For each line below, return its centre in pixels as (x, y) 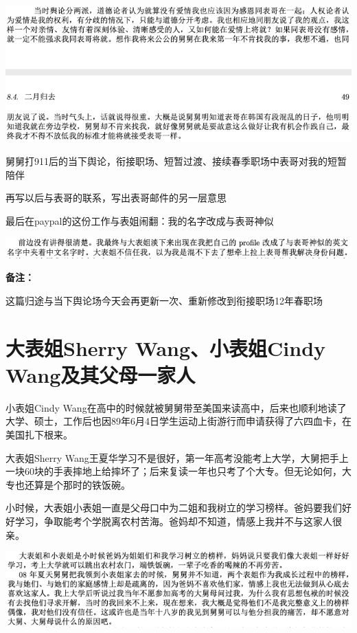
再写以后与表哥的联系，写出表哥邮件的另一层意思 (116, 198)
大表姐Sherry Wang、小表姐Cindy (166, 347)
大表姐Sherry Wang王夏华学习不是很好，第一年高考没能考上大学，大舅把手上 (177, 457)
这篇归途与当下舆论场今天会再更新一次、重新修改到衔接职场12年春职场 (164, 300)
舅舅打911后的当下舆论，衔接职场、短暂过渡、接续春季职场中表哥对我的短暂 (176, 161)
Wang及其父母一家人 (101, 374)
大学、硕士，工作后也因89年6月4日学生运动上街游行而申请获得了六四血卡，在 (178, 421)
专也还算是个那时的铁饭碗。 (68, 484)
